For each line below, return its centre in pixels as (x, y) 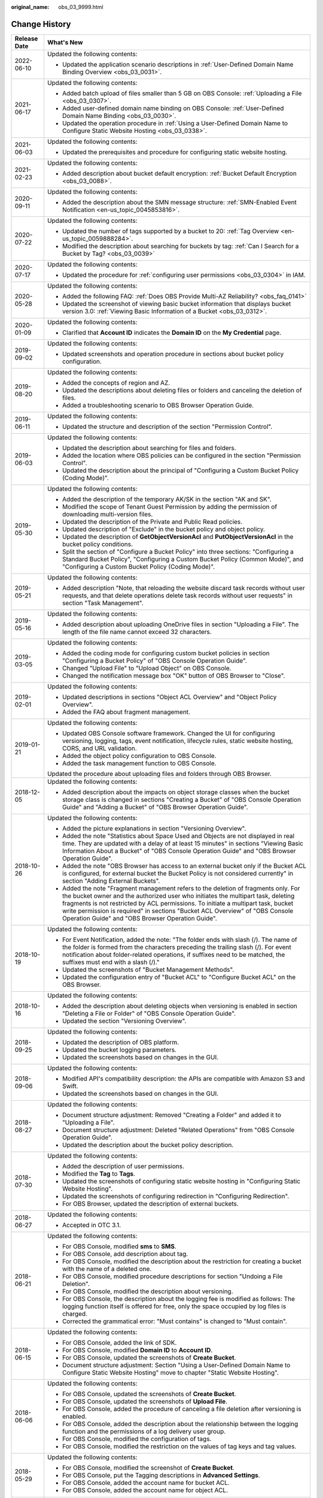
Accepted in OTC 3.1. (92, 1225)
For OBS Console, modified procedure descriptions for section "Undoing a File (172, 1276)
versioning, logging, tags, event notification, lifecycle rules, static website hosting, (177, 741)
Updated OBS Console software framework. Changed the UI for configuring (168, 733)
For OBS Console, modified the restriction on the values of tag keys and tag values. (179, 1446)
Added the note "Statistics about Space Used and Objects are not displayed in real (178, 836)
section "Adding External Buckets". (111, 881)
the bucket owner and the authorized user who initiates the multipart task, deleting (178, 896)
